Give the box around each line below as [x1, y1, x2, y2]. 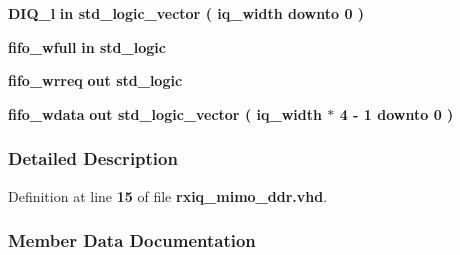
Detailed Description [8, 146, 178, 171]
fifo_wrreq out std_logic [8, 70, 183, 91]
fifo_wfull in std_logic [8, 36, 166, 57]
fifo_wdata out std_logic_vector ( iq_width [8, 103, 322, 124]
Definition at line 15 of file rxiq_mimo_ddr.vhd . [8, 185, 328, 206]
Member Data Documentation [8, 228, 256, 253]
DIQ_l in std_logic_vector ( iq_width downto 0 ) [8, 3, 365, 23]
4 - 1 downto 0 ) [339, 103, 454, 124]
